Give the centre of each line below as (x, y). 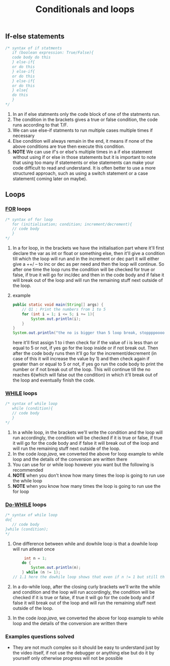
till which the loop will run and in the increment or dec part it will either (86, 259)
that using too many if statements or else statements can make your (83, 162)
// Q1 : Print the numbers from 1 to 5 (64, 309)
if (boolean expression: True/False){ (53, 53)
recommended (28, 470)
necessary (24, 136)
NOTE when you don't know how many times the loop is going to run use (89, 475)
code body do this (31, 57)
